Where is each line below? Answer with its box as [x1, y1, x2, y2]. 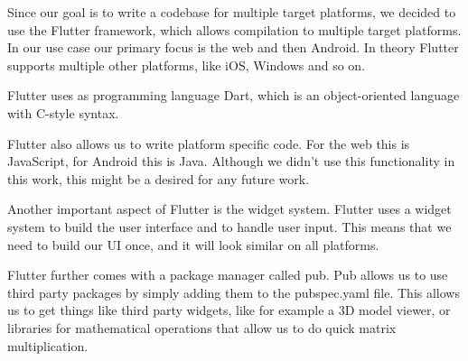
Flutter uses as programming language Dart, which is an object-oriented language [7, 86, 460, 105]
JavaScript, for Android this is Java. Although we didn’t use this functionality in [7, 152, 455, 171]
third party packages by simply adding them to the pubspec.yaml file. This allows [7, 282, 460, 301]
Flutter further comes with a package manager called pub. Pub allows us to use [7, 265, 448, 284]
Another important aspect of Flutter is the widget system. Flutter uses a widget [7, 199, 452, 218]
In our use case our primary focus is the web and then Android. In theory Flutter [7, 38, 459, 57]
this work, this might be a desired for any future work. [7, 169, 310, 188]
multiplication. [7, 336, 89, 355]
